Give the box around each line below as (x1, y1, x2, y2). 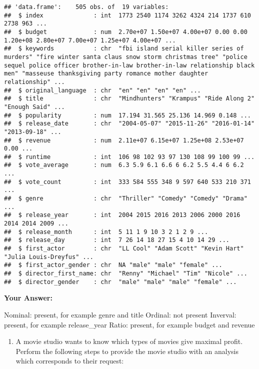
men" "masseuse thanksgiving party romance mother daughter (4, 70, 208, 77)
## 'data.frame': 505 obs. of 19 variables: (4, 3, 169, 10)
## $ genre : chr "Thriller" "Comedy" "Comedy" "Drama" (4, 195, 247, 202)
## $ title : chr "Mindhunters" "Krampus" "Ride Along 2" (4, 95, 255, 102)
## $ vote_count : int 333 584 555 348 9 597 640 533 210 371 (4, 178, 251, 185)
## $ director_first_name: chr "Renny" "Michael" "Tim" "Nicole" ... (4, 270, 247, 277)
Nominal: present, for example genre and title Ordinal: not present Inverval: (4, 309, 236, 319)
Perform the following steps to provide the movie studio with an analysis (15, 345, 238, 356)
